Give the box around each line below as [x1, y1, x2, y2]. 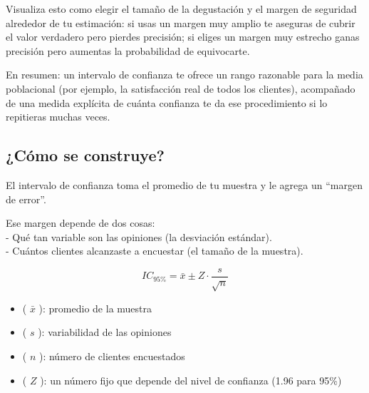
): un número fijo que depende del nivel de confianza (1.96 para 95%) [40, 372, 342, 387]
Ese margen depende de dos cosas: [6, 215, 155, 230]
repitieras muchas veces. [6, 109, 110, 124]
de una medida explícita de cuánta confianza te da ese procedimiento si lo [6, 95, 328, 110]
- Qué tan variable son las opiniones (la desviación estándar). [6, 229, 272, 244]
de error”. [6, 191, 46, 206]
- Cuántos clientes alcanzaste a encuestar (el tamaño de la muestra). [6, 243, 303, 258]
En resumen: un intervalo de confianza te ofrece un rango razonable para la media [6, 67, 363, 82]
